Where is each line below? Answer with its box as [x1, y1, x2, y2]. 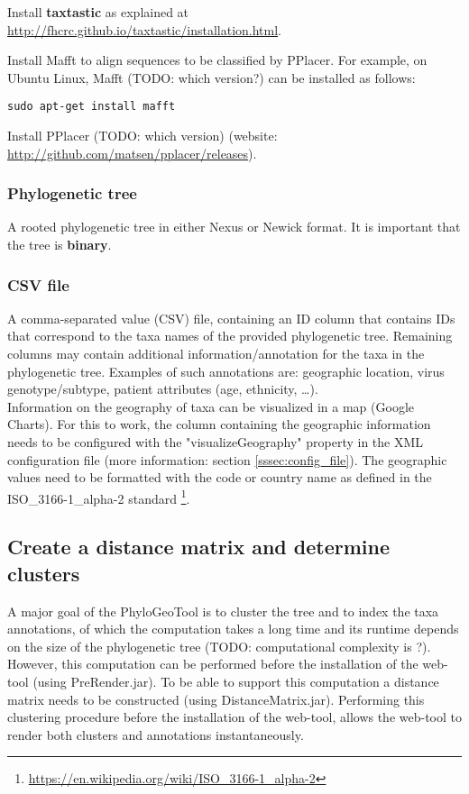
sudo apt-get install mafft [7, 100, 176, 114]
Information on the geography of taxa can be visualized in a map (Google [7, 397, 414, 415]
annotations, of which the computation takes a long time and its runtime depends [7, 619, 459, 638]
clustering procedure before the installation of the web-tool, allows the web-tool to [7, 707, 462, 726]
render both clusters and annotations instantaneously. [7, 725, 304, 744]
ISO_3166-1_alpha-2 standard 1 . [7, 486, 190, 507]
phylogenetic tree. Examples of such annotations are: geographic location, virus [7, 361, 445, 380]
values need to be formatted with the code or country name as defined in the [7, 468, 432, 487]
